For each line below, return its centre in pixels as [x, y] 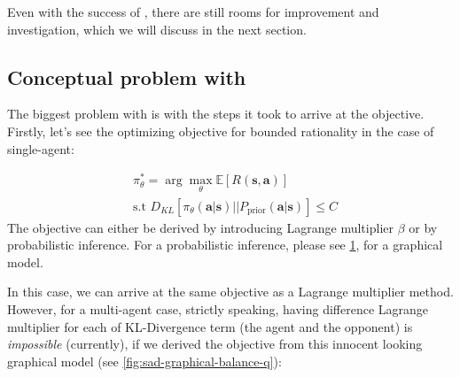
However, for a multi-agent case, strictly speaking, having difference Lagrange [218, 308]
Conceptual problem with [127, 77]
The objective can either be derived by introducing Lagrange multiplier [200, 227]
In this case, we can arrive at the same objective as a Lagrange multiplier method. [230, 292]
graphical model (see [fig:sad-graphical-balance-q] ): [144, 361]
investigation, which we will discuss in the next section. [157, 29]
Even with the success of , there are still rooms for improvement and [193, 12]
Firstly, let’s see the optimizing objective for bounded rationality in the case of [221, 131]
